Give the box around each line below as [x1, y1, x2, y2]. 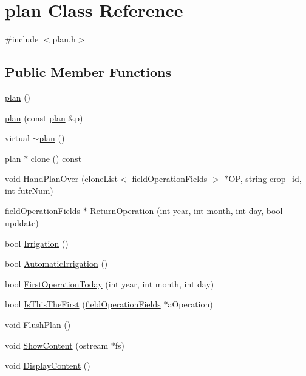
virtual [5, 132, 30, 144]
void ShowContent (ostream [5, 338, 109, 351]
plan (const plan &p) [5, 111, 83, 124]
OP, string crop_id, [228, 172, 302, 185]
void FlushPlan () [5, 318, 71, 331]
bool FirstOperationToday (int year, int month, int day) [5, 277, 214, 290]
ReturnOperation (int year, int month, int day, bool [90, 204, 283, 217]
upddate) [5, 217, 39, 229]
